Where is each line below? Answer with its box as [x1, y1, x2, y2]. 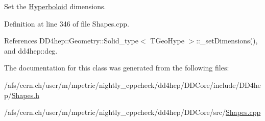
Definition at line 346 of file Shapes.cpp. [4, 18, 129, 29]
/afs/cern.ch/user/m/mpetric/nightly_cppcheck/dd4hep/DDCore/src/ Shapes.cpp [4, 107, 261, 117]
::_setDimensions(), [196, 35, 258, 46]
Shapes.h [11, 89, 39, 100]
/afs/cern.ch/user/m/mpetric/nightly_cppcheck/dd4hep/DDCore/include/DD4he [4, 79, 261, 90]
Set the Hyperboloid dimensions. [4, 1, 106, 11]
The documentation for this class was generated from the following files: [4, 62, 229, 73]
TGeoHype [150, 35, 184, 46]
